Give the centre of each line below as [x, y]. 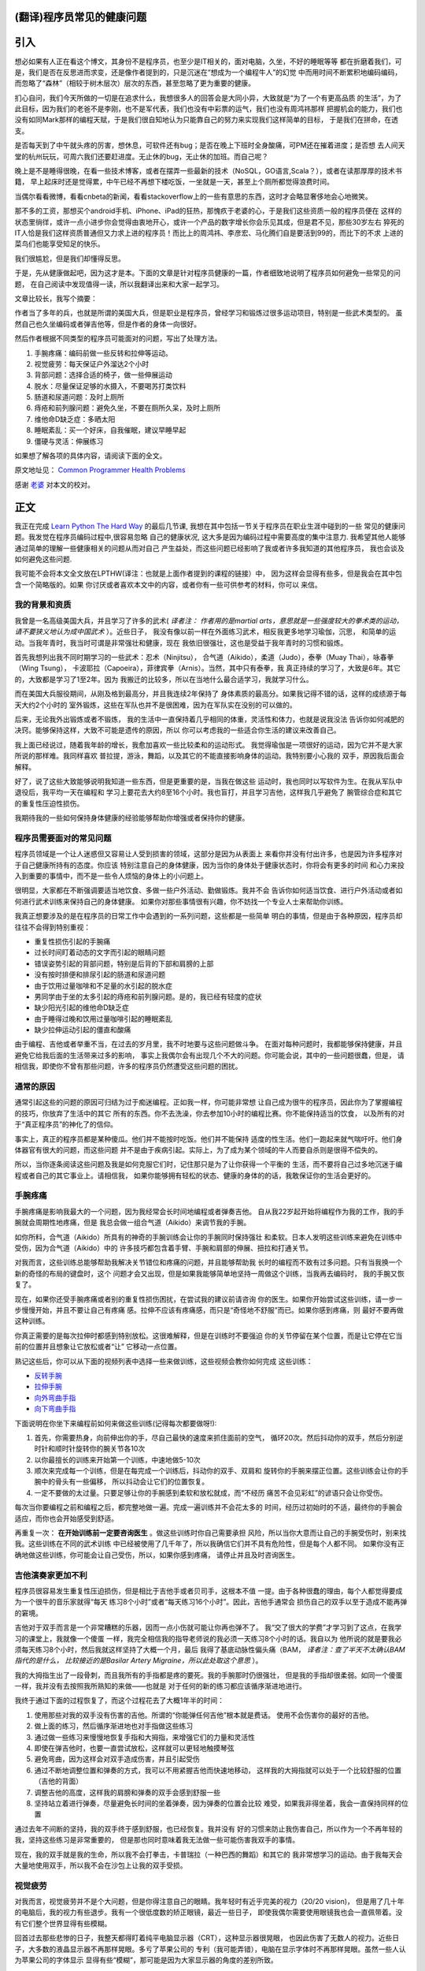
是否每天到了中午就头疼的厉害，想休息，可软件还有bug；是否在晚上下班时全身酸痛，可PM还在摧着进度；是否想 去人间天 [210, 145]
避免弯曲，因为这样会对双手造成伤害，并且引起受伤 [117, 1759]
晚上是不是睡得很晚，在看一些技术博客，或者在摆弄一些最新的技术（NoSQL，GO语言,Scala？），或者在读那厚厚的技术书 [208, 171]
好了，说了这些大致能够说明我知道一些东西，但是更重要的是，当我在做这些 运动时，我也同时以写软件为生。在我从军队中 [209, 781]
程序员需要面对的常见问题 [63, 838]
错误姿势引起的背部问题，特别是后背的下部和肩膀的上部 [124, 963]
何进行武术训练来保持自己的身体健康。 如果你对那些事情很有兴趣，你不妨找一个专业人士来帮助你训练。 [181, 901]
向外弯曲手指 [55, 1397]
